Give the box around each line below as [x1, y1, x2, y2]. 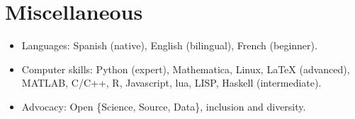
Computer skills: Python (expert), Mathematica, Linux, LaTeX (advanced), [21, 61, 350, 76]
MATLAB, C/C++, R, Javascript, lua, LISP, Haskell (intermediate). [21, 75, 322, 90]
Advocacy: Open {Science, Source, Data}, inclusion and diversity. [21, 99, 306, 113]
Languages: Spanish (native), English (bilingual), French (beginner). [21, 38, 317, 53]
